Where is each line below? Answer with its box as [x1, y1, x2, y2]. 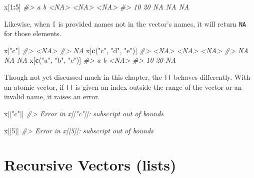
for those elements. [4, 28, 61, 39]
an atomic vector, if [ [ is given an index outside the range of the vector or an [4, 81, 242, 92]
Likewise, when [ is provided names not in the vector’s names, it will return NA [4, 18, 246, 29]
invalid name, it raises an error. [4, 91, 100, 102]
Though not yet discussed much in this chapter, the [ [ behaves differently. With [4, 72, 250, 82]
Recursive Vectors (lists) [4, 154, 176, 175]
